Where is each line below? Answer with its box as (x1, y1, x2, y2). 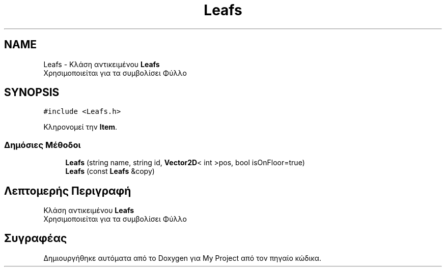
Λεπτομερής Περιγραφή (4, 184, 131, 197)
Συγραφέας (4, 232, 67, 245)
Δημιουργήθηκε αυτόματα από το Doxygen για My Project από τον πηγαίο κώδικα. (43, 253, 322, 262)
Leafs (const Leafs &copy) (65, 167, 155, 176)
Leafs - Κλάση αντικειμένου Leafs (43, 59, 160, 69)
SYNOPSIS (4, 86, 60, 99)
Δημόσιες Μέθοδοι (4, 139, 81, 150)
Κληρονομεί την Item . (43, 123, 118, 132)
